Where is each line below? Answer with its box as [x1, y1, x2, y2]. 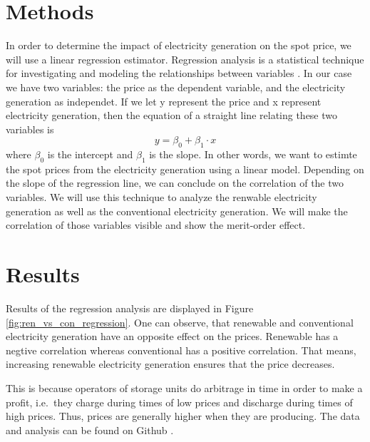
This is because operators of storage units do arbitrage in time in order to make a [6, 380, 363, 395]
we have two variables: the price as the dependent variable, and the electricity [6, 79, 346, 94]
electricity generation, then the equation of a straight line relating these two [6, 108, 338, 123]
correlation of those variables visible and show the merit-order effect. [6, 217, 306, 232]
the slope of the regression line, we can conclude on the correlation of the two [6, 175, 344, 190]
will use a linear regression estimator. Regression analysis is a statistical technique [6, 51, 364, 66]
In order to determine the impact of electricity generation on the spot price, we [6, 38, 351, 53]
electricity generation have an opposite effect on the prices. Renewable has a [6, 329, 339, 344]
